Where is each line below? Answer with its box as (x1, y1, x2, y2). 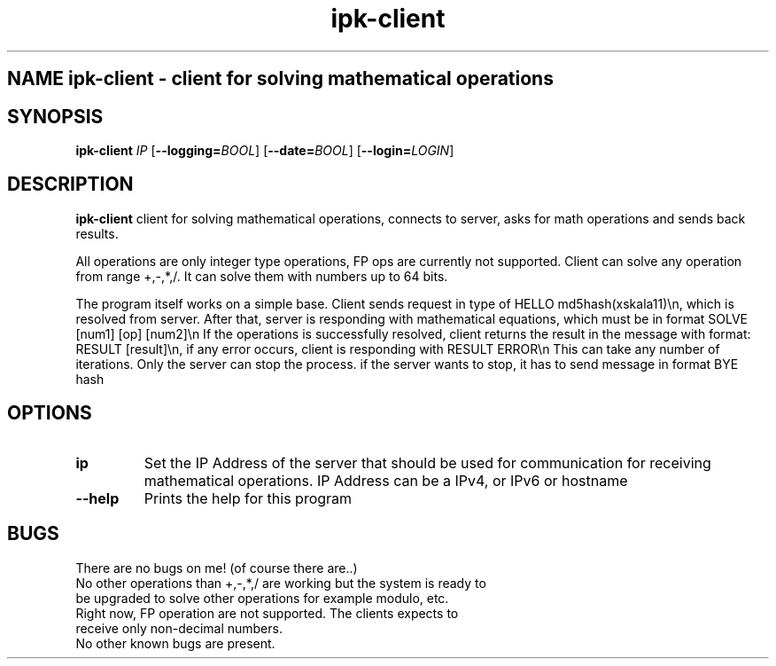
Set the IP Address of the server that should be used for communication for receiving (144, 453, 711, 472)
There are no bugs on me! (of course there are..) (75, 560, 358, 576)
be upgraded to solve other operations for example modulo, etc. (75, 590, 449, 606)
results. (75, 225, 119, 241)
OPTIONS (7, 402, 92, 425)
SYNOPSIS (7, 105, 104, 128)
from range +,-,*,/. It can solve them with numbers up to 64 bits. (75, 268, 448, 284)
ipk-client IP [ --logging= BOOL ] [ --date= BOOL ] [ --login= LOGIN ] (75, 143, 454, 159)
